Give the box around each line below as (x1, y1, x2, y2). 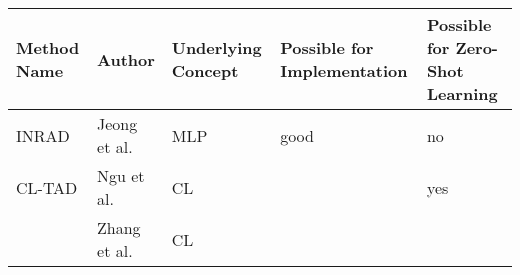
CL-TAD (16, 175, 78, 199)
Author (97, 47, 155, 71)
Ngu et (97, 164, 145, 187)
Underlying (171, 36, 262, 59)
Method (16, 36, 80, 59)
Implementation (280, 59, 408, 82)
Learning (426, 82, 498, 105)
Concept (171, 59, 239, 82)
